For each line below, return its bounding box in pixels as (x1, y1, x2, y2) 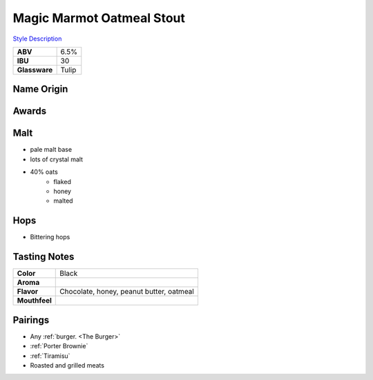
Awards (12, 106, 47, 117)
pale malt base (30, 146, 73, 154)
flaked (53, 177, 72, 186)
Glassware (17, 65, 53, 74)
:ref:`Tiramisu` (30, 352, 70, 360)
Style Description (12, 34, 62, 43)
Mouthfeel (17, 296, 52, 306)
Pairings (12, 314, 50, 326)
